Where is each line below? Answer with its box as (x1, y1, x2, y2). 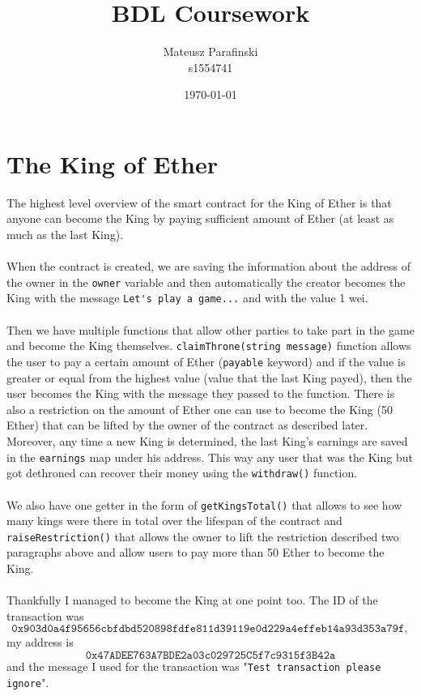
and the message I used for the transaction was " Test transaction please (6, 657, 381, 674)
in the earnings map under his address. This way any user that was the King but (6, 448, 413, 465)
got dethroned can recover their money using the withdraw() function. (6, 464, 358, 481)
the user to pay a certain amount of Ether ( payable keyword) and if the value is (6, 352, 406, 369)
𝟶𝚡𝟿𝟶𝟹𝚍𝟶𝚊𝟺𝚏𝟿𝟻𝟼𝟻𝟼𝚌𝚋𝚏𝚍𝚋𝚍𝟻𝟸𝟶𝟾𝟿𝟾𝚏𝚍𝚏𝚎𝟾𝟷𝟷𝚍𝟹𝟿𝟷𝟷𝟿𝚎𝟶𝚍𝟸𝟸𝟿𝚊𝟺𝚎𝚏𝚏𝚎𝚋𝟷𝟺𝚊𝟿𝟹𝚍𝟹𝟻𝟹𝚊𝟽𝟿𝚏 (11, 623, 405, 635)
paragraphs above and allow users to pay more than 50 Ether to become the (6, 544, 385, 561)
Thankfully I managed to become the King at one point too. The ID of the (6, 591, 378, 608)
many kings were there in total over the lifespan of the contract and (6, 512, 342, 529)
